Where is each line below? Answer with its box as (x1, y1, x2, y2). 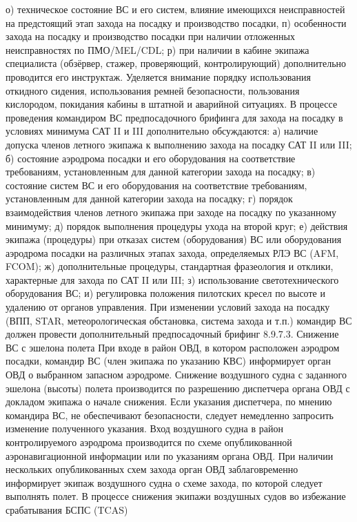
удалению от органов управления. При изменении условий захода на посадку (6, 300, 330, 314)
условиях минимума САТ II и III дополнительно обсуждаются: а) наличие (6, 124, 318, 138)
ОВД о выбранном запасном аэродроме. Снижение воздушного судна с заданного (6, 367, 347, 382)
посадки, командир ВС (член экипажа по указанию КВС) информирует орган (6, 354, 331, 368)
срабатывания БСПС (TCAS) (6, 502, 128, 516)
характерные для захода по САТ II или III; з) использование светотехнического (6, 272, 339, 287)
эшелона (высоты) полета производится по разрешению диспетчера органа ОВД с (6, 380, 350, 395)
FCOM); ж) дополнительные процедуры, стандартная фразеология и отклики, (6, 259, 334, 273)
